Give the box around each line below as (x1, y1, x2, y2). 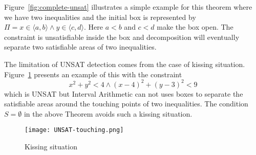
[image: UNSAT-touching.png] (25, 126, 124, 134)
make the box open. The (157, 21, 233, 32)
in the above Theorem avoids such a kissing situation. (24, 108, 193, 119)
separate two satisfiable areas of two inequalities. (4, 41, 157, 52)
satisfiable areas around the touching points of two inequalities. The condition (4, 98, 248, 109)
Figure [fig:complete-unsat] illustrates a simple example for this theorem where (4, 2, 252, 12)
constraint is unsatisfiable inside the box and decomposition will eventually (4, 31, 240, 42)
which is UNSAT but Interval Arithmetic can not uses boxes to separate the (4, 88, 243, 99)
